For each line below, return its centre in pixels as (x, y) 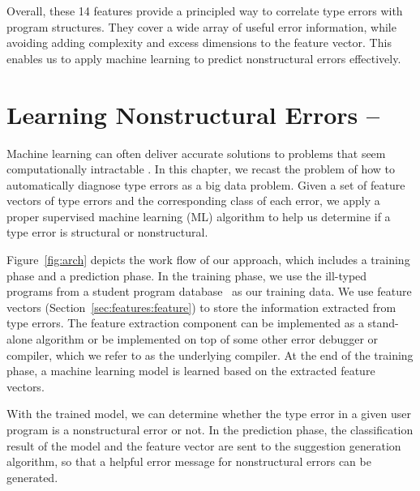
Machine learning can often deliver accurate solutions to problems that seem (196, 153)
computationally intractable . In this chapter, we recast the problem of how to (201, 169)
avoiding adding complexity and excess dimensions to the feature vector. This (199, 43)
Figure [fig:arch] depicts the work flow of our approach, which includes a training (208, 260)
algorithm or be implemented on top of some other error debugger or (207, 339)
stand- (383, 323)
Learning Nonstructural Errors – (193, 114)
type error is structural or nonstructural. (107, 232)
